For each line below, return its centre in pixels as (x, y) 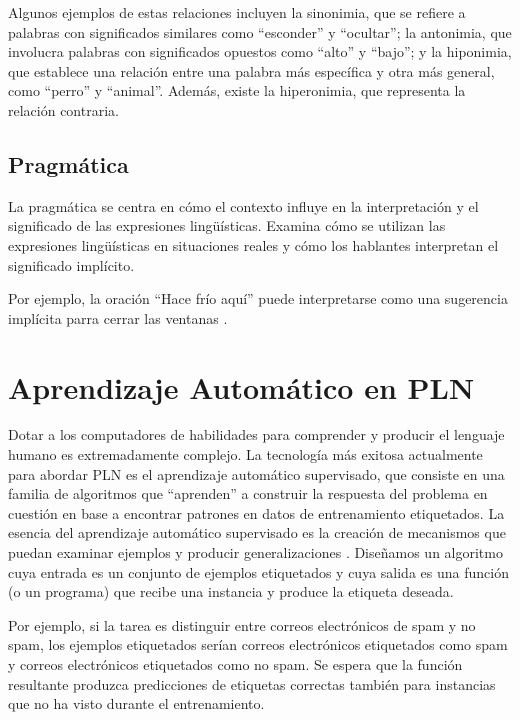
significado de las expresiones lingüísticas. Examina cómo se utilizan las (227, 225)
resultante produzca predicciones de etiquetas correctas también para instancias (252, 683)
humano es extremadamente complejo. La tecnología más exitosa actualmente (245, 454)
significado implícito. (71, 264)
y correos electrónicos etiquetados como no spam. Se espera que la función (235, 663)
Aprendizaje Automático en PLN (241, 386)
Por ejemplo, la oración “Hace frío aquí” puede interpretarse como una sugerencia (258, 298)
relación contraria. (63, 109)
